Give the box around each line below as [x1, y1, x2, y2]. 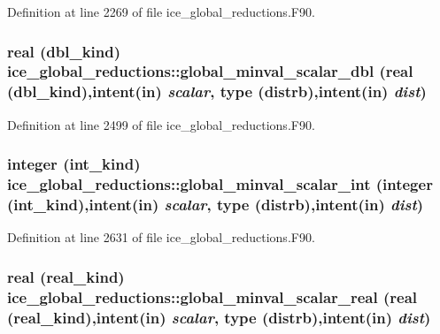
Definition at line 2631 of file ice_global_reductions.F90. [7, 228, 315, 247]
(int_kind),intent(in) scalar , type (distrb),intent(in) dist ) [7, 194, 424, 216]
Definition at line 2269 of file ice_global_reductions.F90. [7, 3, 315, 20]
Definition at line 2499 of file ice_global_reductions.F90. [7, 115, 315, 133]
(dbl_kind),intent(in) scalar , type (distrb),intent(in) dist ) [7, 80, 427, 102]
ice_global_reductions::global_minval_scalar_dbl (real [7, 60, 413, 82]
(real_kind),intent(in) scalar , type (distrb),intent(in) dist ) [7, 306, 431, 328]
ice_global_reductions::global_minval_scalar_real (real [7, 285, 418, 307]
